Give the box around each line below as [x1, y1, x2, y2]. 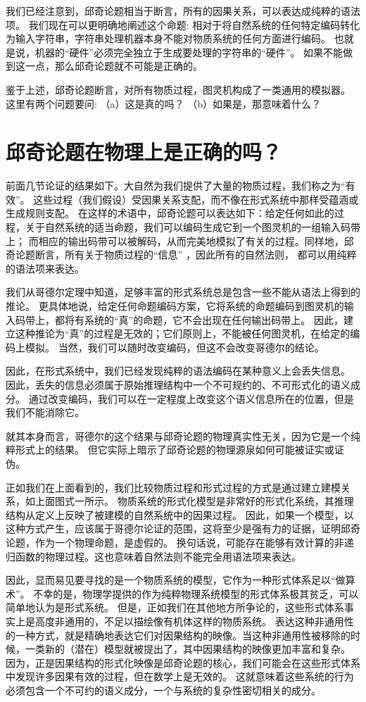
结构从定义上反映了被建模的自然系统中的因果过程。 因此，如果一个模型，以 [6, 507, 354, 522]
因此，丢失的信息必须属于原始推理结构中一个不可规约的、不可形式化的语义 [6, 377, 351, 391]
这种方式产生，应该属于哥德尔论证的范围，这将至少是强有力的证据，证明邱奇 [6, 521, 360, 536]
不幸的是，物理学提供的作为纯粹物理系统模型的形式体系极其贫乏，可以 [33, 586, 359, 601]
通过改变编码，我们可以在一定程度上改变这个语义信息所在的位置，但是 [28, 391, 354, 406]
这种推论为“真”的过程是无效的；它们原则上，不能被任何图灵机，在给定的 [15, 326, 351, 341]
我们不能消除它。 [6, 405, 84, 420]
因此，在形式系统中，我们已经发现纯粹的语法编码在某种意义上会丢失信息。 [6, 363, 351, 378]
